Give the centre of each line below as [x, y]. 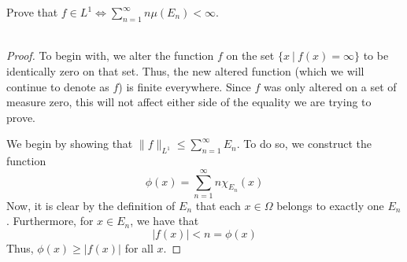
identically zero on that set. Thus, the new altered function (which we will [185, 70]
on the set [250, 55]
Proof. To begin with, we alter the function [110, 55]
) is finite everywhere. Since [185, 86]
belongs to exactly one [330, 205]
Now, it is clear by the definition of [91, 205]
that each [218, 205]
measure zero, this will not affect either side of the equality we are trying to [189, 102]
